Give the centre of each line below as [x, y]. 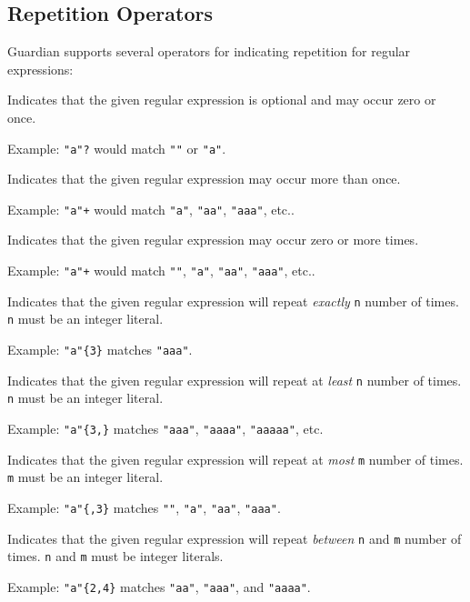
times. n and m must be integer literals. [115, 556]
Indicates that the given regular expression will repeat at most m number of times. [235, 459]
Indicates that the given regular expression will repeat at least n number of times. [235, 380]
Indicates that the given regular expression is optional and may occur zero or [222, 100]
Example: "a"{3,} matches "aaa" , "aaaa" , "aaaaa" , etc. [165, 429]
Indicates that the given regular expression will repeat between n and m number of [235, 538]
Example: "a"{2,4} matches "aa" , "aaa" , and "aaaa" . [159, 586]
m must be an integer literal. [85, 477]
